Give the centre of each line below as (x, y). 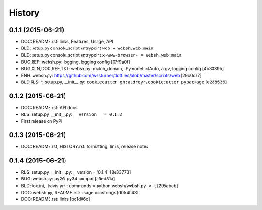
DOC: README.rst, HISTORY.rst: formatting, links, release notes (85, 146)
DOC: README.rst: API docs (49, 108)
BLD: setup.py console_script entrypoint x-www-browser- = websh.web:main (101, 55)
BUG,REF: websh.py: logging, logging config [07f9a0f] (76, 62)
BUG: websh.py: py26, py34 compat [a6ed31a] (68, 179)
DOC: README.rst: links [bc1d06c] (56, 199)
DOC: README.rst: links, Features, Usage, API (67, 42)
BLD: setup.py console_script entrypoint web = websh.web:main (87, 48)
